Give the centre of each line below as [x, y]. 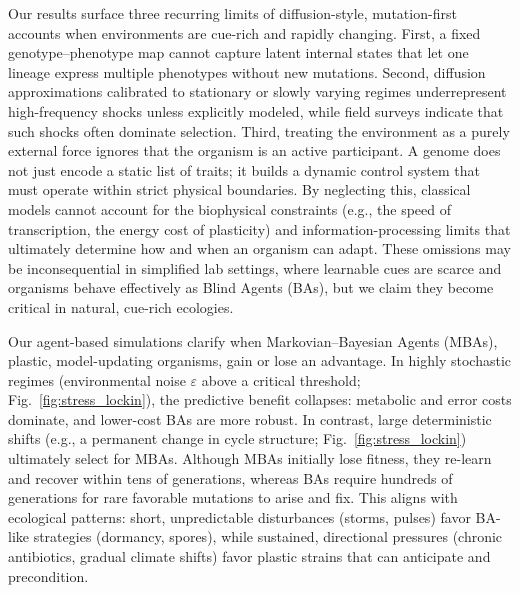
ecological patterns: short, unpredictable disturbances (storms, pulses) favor [239, 516]
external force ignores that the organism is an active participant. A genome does [254, 150]
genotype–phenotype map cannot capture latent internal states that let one [238, 52]
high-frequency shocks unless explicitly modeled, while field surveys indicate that [256, 110]
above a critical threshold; [281, 379]
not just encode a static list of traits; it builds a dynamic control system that [244, 169]
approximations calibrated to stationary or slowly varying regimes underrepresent [257, 91]
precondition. [48, 575]
